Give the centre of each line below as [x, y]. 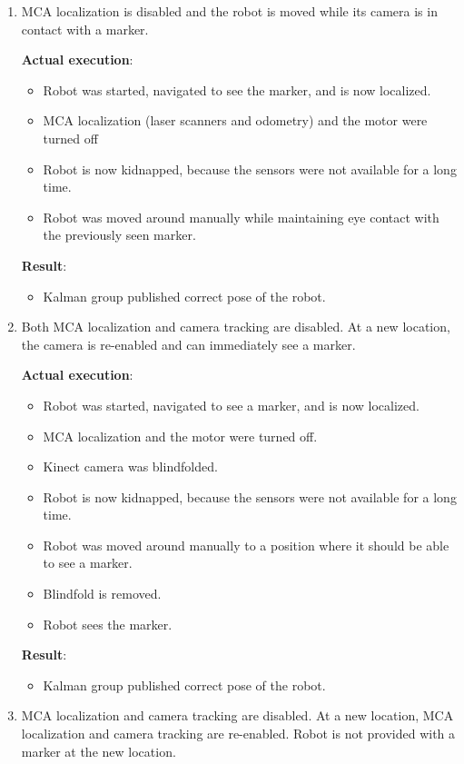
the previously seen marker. [119, 235]
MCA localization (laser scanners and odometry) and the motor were [235, 120]
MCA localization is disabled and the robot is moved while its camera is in [229, 11]
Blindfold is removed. [102, 594]
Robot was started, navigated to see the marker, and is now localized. [237, 89]
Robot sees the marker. [108, 624]
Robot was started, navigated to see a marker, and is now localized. [231, 405]
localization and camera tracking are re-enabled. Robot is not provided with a [238, 734]
